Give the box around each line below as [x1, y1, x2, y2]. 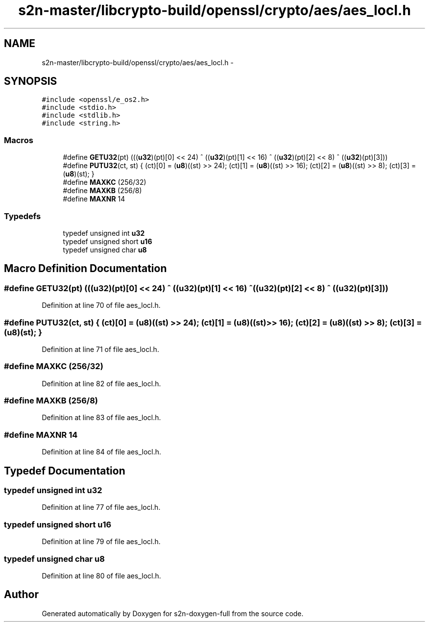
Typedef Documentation [4, 464, 125, 477]
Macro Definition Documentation [4, 262, 167, 275]
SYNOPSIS [4, 75, 57, 88]
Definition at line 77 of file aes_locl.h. [42, 503, 161, 512]
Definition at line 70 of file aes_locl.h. [42, 301, 161, 310]
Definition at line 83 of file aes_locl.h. [42, 413, 161, 422]
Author [4, 588, 39, 601]
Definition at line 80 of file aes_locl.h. [42, 571, 161, 580]
